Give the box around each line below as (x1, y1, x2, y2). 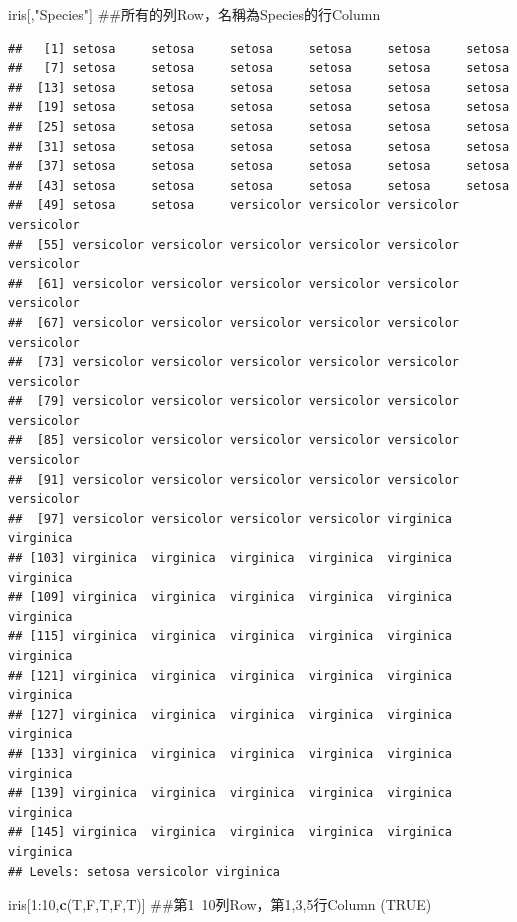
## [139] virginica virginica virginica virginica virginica (8, 786, 452, 801)
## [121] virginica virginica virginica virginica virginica (8, 668, 452, 683)
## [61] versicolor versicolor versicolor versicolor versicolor (8, 276, 460, 291)
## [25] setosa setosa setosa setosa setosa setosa (8, 119, 510, 134)
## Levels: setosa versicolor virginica (8, 864, 281, 879)
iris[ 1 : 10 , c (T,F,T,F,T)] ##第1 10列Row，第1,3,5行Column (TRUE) (8, 894, 432, 915)
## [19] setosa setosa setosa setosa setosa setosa (8, 100, 510, 115)
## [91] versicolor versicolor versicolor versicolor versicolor (8, 472, 460, 487)
